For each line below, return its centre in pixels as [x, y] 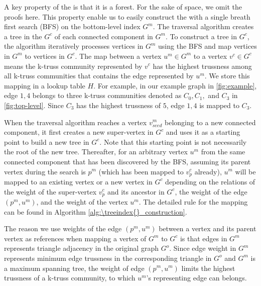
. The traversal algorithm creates [203, 26]
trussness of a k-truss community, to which [70, 278]
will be [245, 171]
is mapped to [219, 105]
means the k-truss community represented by [73, 66]
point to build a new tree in [47, 141]
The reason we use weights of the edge [63, 228]
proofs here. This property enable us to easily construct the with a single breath [127, 16]
